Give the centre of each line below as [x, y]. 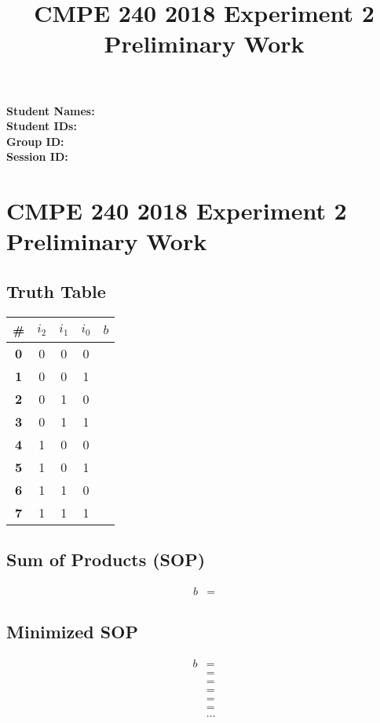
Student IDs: [42, 126]
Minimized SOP [72, 632]
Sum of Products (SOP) [106, 560]
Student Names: [51, 110]
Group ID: [35, 141]
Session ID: [37, 156]
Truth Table [56, 291]
